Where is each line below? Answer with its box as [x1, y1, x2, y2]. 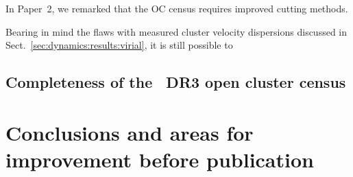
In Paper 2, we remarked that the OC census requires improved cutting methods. [5, 1, 348, 15]
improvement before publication [5, 145, 314, 173]
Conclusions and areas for [5, 118, 254, 146]
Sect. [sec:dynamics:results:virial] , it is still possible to [5, 38, 233, 52]
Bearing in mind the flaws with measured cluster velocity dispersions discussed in [5, 24, 348, 38]
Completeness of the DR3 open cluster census [5, 71, 346, 93]
